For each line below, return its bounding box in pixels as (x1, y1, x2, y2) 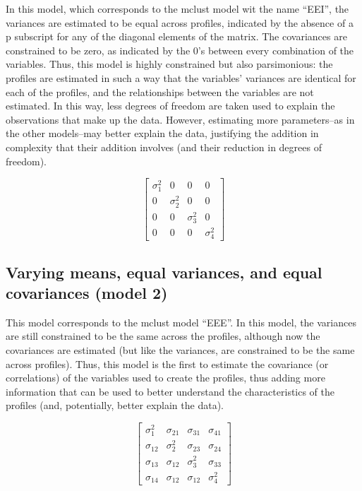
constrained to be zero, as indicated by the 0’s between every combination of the (6, 42, 354, 57)
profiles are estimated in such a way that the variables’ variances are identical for (6, 70, 356, 85)
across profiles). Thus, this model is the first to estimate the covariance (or (6, 356, 329, 371)
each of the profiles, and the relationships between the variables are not (6, 84, 314, 99)
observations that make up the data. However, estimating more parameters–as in (6, 112, 355, 126)
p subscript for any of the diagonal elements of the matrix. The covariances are (6, 29, 347, 44)
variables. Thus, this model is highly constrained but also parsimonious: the (6, 57, 333, 71)
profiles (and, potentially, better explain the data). (6, 398, 224, 413)
